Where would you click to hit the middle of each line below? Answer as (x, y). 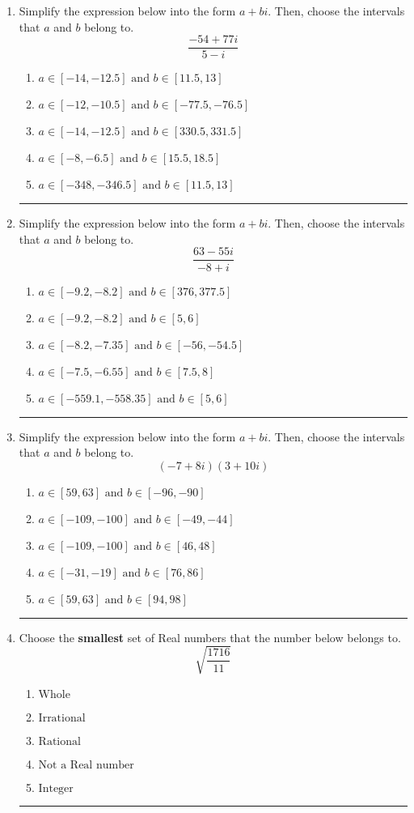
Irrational (62, 718)
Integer (56, 788)
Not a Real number (86, 765)
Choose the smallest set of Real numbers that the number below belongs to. (210, 637)
